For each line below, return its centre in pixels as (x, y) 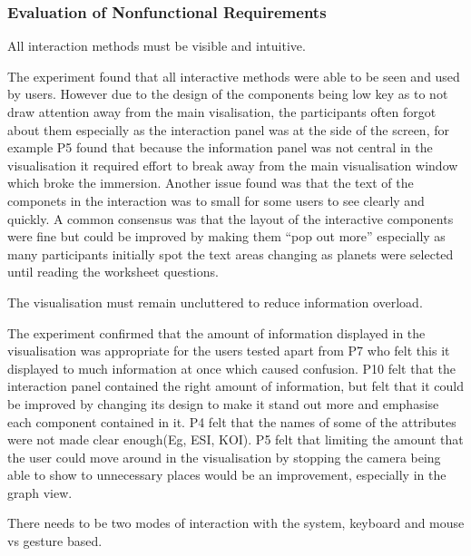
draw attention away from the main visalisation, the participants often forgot (222, 112)
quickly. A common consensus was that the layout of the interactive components (231, 218)
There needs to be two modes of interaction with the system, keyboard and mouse (236, 523)
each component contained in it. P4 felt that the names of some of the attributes (232, 421)
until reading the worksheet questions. (113, 272)
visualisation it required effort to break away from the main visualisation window (233, 165)
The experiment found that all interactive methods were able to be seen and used (234, 76)
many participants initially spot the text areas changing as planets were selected (231, 254)
